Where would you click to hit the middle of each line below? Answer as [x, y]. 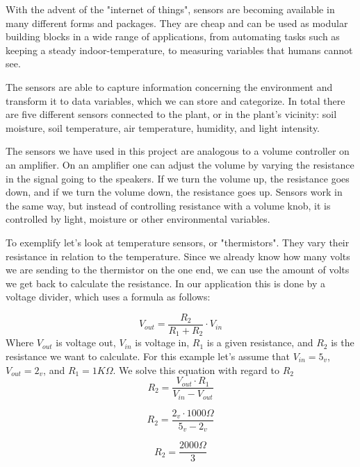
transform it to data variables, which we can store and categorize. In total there [175, 100]
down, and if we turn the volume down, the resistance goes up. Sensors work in [174, 192]
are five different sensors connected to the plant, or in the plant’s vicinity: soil [171, 114]
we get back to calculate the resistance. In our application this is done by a [166, 283]
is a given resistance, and [260, 342]
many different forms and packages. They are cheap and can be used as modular [177, 23]
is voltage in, [162, 342]
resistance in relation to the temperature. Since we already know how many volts [178, 256]
